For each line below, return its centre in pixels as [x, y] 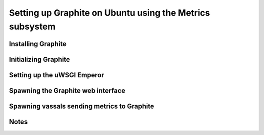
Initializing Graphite [40, 59]
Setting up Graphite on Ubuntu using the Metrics [110, 13]
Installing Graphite [38, 44]
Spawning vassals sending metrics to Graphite [81, 106]
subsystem [32, 26]
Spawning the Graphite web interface [67, 90]
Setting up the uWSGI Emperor [57, 75]
